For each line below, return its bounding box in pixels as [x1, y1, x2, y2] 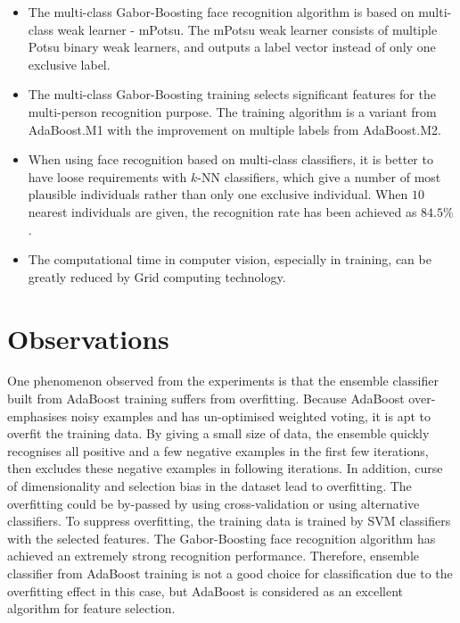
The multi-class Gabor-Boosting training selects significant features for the [28, 85, 436, 104]
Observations [7, 320, 169, 356]
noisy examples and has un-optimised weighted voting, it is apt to [70, 406, 431, 425]
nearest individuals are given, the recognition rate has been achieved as [28, 202, 417, 220]
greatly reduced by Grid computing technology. [28, 267, 286, 286]
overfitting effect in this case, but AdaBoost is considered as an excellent [7, 581, 404, 600]
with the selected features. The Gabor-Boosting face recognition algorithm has [7, 528, 436, 547]
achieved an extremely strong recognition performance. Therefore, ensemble [7, 546, 420, 565]
